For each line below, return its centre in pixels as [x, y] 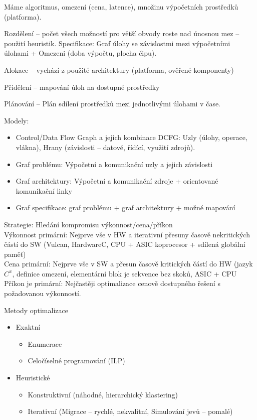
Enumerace [45, 343]
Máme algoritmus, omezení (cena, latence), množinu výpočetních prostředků [121, 7]
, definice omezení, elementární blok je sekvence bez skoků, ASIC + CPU [124, 273]
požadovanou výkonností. [43, 293]
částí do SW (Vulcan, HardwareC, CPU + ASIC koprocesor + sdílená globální [125, 244]
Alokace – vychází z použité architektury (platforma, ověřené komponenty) [119, 69]
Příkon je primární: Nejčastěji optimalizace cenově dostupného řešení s [112, 283]
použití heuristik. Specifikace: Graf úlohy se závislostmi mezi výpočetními [117, 43]
